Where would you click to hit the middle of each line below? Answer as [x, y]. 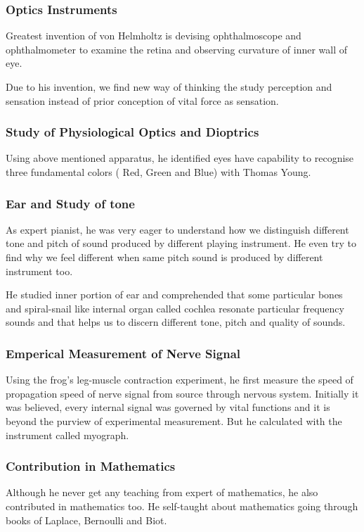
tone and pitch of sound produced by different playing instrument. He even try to [181, 243]
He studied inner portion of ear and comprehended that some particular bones [174, 294]
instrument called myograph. [67, 435]
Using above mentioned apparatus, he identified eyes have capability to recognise [180, 158]
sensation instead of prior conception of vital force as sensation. [142, 100]
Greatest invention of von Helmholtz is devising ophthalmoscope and [154, 36]
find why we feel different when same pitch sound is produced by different [164, 257]
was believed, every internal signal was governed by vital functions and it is [168, 407]
